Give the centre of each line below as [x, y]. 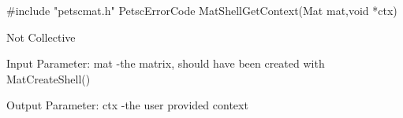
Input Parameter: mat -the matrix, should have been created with [166, 63]
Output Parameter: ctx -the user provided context [127, 105]
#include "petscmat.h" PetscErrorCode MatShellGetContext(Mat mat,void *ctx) [202, 10]
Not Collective [41, 37]
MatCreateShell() [49, 78]
